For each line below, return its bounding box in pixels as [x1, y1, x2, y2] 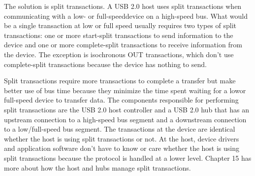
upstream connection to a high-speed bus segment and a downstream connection [4, 114, 247, 124]
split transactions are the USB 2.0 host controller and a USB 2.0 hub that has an [4, 104, 249, 114]
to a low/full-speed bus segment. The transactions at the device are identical [4, 124, 235, 134]
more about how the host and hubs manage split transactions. [4, 162, 191, 173]
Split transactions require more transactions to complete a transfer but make [4, 75, 236, 86]
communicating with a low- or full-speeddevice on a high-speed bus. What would [4, 10, 248, 21]
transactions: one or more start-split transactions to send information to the [4, 30, 233, 40]
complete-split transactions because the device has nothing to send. [4, 59, 207, 69]
